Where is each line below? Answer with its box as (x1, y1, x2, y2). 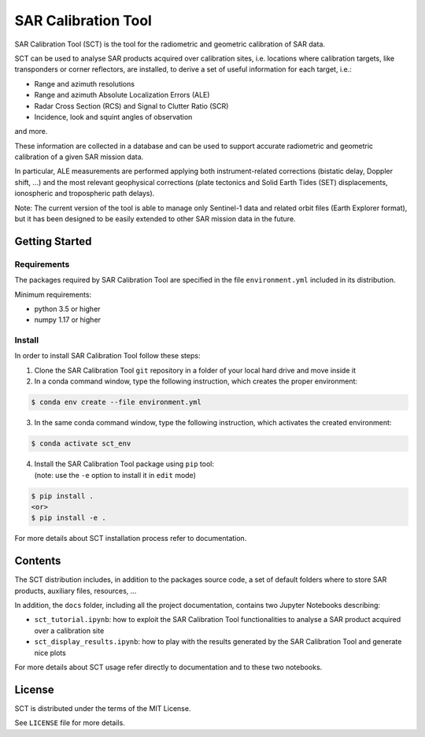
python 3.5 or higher (34, 304, 101, 313)
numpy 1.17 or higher (34, 315, 102, 324)
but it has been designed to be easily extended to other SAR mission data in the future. (14, 214, 296, 224)
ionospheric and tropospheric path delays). (14, 189, 155, 198)
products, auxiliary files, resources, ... (14, 586, 137, 595)
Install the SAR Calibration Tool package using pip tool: (34, 459, 214, 468)
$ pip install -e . (31, 513, 106, 523)
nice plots (34, 648, 66, 657)
